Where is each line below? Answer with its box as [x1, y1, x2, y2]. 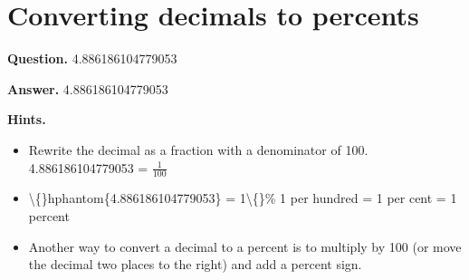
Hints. [7, 110, 46, 129]
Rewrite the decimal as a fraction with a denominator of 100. [28, 140, 368, 159]
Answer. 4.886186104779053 [7, 79, 168, 98]
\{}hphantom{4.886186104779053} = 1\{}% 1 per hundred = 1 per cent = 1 [28, 188, 457, 208]
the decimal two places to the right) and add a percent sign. [28, 255, 362, 274]
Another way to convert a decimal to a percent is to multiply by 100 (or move [28, 237, 462, 256]
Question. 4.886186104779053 [7, 49, 177, 68]
